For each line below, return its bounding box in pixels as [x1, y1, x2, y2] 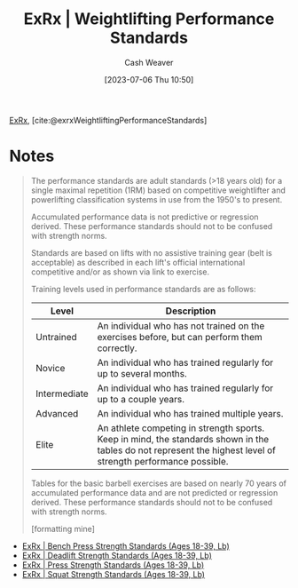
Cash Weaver [124, 57, 174, 68]
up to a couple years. [97, 393, 184, 405]
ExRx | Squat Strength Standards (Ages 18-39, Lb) [21, 568, 206, 579]
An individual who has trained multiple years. [97, 407, 284, 419]
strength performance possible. [97, 455, 229, 467]
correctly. [97, 342, 137, 354]
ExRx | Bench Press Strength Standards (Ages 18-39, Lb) [21, 540, 231, 551]
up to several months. [97, 367, 188, 379]
